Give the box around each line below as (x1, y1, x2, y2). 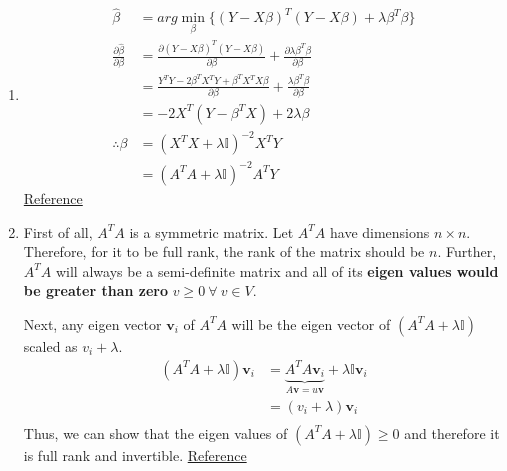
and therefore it (404, 422, 500, 443)
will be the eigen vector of (231, 313, 391, 334)
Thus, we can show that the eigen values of (23, 422, 288, 443)
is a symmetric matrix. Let (129, 221, 294, 242)
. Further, (437, 241, 497, 262)
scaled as (23, 335, 78, 356)
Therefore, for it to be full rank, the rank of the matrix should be (23, 241, 425, 262)
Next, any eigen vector (23, 313, 162, 334)
